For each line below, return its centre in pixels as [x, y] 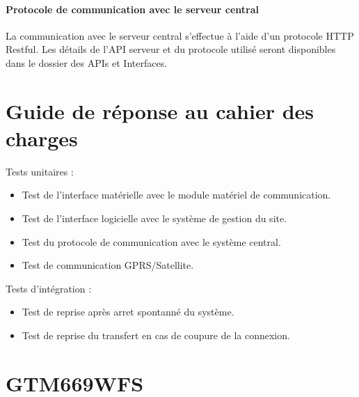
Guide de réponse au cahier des [160, 110]
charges [42, 138]
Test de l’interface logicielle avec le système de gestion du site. [154, 218]
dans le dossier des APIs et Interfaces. [87, 62]
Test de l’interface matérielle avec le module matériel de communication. [176, 195]
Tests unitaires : [40, 171]
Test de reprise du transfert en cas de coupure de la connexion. [156, 335]
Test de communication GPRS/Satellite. [108, 265]
